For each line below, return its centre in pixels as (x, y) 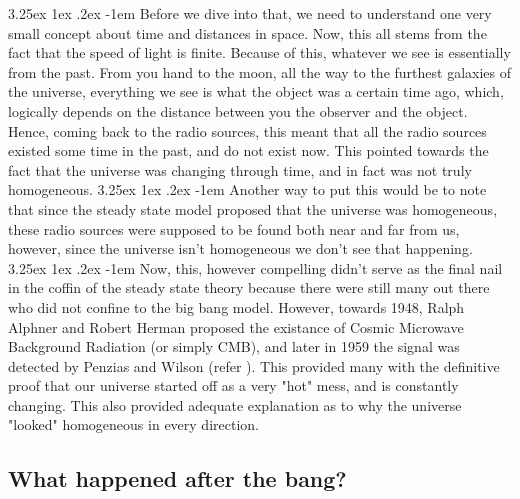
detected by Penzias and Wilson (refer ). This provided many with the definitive (254, 365)
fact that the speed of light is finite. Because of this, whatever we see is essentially (259, 52)
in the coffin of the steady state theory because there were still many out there (249, 287)
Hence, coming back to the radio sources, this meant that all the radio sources (247, 130)
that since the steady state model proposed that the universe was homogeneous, (253, 208)
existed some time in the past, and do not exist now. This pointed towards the (248, 150)
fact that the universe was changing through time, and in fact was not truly (240, 169)
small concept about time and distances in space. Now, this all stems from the (247, 32)
